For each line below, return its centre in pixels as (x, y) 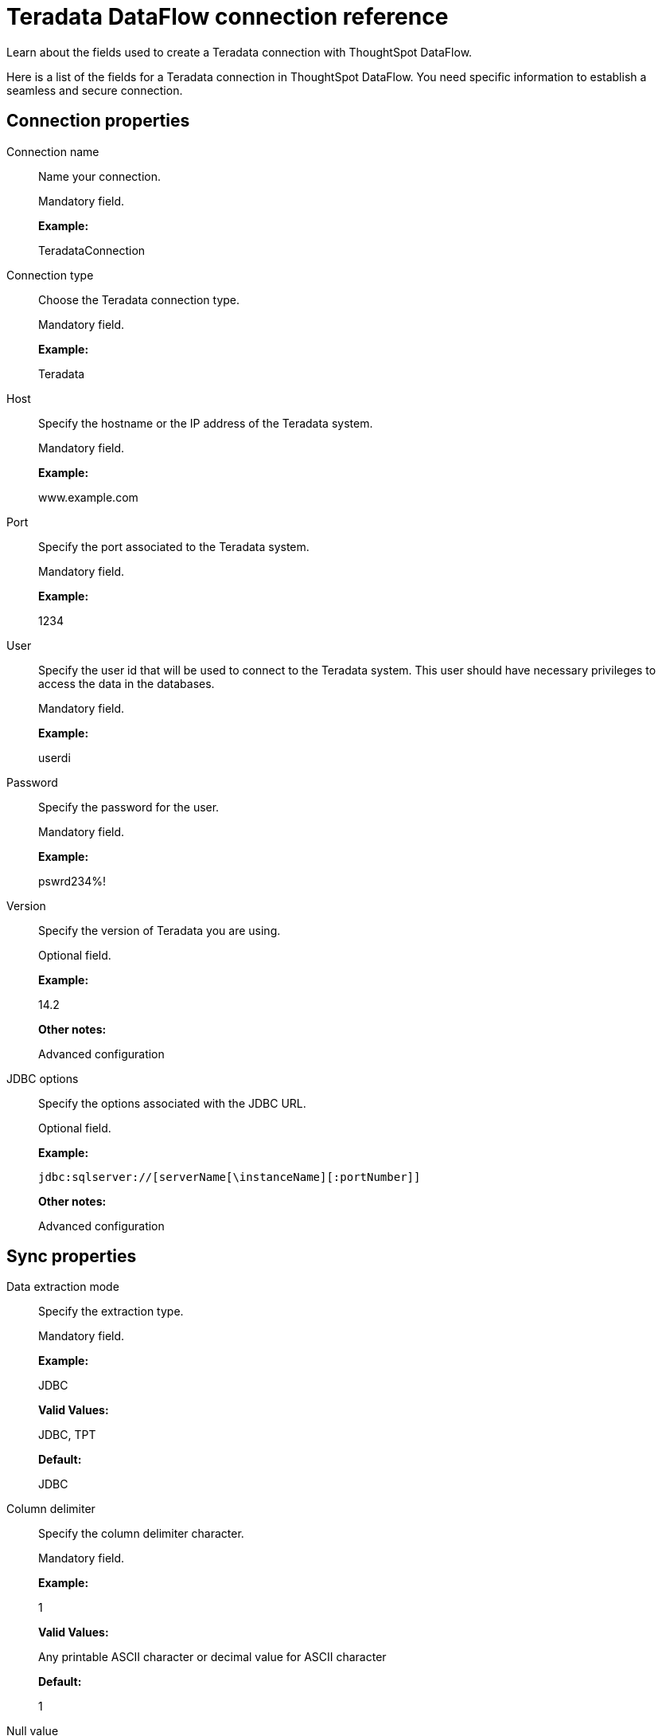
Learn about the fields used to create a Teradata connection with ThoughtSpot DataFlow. (239, 52)
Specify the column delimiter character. (141, 1534)
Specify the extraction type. (111, 1312)
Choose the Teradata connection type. (139, 299)
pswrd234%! (72, 881)
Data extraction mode (63, 1287)
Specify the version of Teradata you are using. (160, 930)
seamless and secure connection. (95, 90)
